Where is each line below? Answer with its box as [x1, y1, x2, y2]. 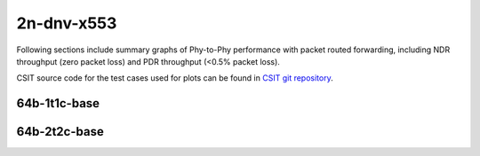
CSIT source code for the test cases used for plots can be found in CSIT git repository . [16, 73, 333, 83]
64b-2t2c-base [16, 124, 104, 139]
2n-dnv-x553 [16, 13, 117, 33]
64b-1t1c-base [16, 96, 100, 111]
